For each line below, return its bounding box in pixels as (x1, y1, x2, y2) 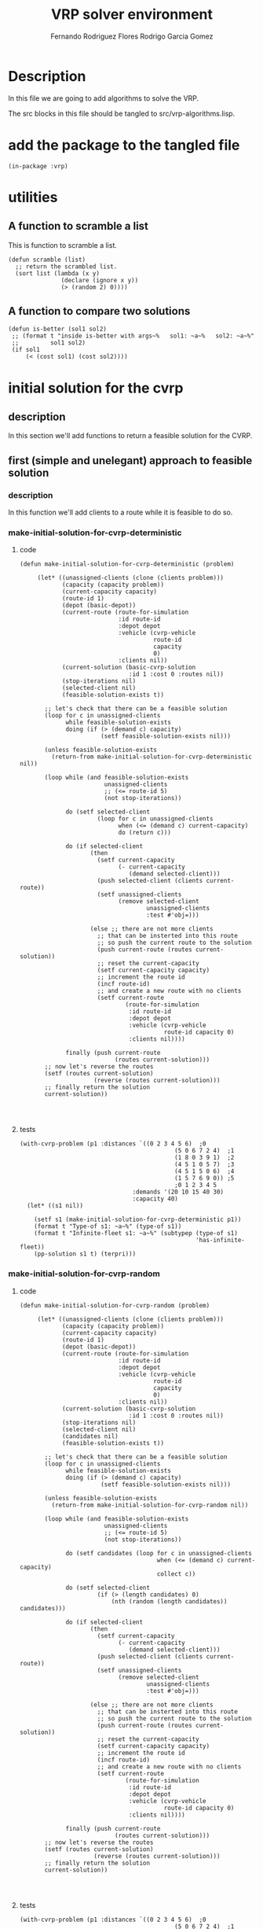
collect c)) (156, 1569, 196, 1578)
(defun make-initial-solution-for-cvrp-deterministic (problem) (19, 560, 235, 568)
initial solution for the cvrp (8, 379, 184, 396)
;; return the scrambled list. (15, 262, 118, 271)
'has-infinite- (195, 1237, 245, 1245)
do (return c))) (118, 828, 171, 837)
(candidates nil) (61, 1432, 119, 1440)
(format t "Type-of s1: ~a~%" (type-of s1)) (34, 1223, 182, 1230)
